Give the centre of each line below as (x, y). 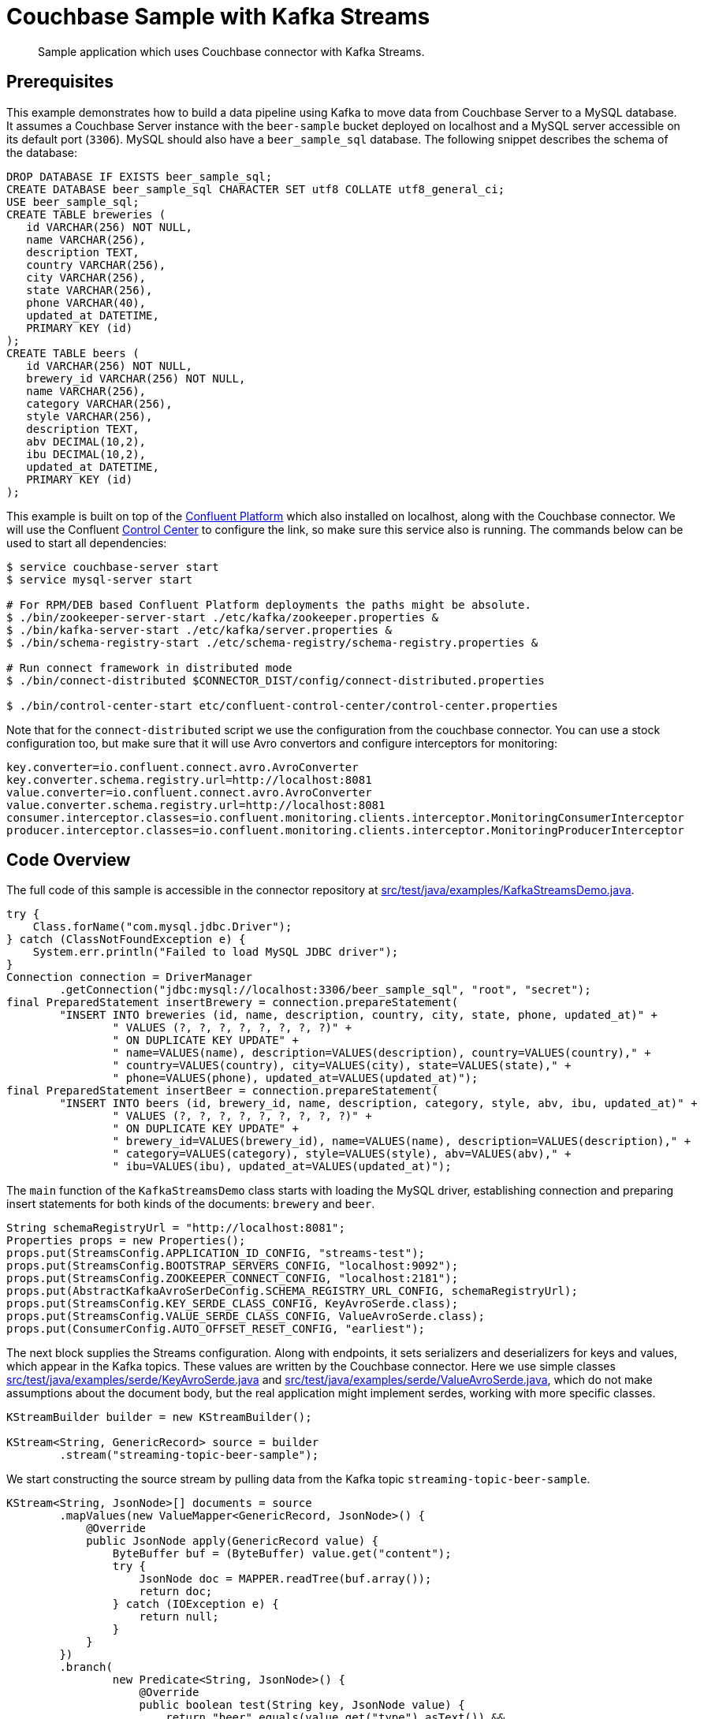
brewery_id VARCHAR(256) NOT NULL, (136, 378)
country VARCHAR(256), (96, 265)
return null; (179, 1617)
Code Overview (69, 860)
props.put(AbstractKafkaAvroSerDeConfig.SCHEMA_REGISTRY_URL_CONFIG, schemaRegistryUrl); (292, 1291)
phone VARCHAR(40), (86, 302)
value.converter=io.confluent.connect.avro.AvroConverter (189, 792)
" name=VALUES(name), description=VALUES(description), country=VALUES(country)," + (382, 1053)
